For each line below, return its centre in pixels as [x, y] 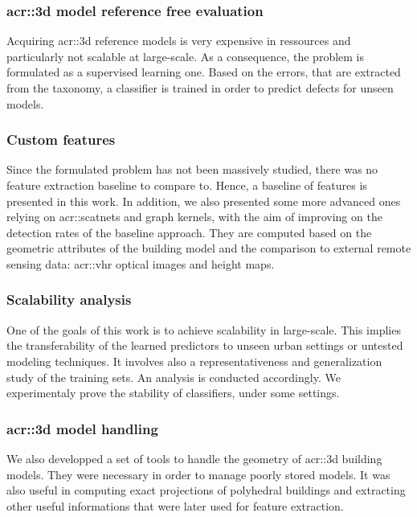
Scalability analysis [69, 300]
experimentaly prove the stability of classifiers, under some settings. [173, 393]
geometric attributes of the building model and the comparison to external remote [209, 248]
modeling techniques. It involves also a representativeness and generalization [194, 361]
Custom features [61, 140]
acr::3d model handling [82, 428]
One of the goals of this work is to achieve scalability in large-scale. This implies [204, 329]
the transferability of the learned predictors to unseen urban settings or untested [205, 345]
